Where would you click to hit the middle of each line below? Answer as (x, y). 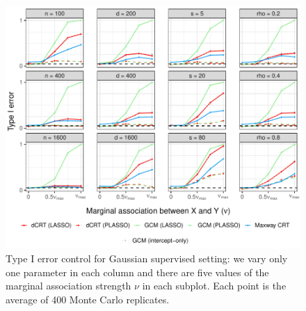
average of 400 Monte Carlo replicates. (88, 299)
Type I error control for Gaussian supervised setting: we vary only (147, 258)
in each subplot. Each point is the (214, 286)
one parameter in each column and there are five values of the (137, 272)
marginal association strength (69, 286)
